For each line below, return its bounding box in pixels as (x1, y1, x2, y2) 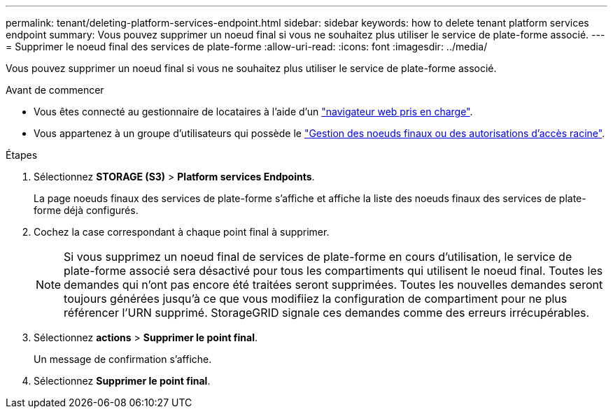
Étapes (6, 149, 38, 161)
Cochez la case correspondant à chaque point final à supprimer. (34, 226, 330, 238)
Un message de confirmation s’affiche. (34, 353, 212, 365)
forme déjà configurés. (34, 204, 139, 216)
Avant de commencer (6, 84, 104, 96)
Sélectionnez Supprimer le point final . (34, 375, 211, 387)
